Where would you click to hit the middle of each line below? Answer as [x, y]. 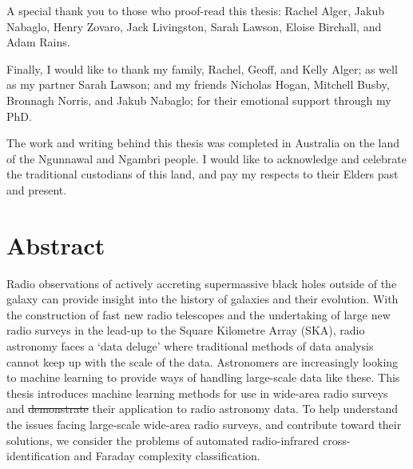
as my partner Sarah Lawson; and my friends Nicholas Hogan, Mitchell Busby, [198, 84]
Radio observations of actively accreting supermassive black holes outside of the [202, 283]
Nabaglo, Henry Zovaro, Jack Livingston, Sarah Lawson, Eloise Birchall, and [194, 26]
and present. [37, 189]
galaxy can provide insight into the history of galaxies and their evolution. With [203, 299]
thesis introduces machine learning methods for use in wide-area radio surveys [197, 393]
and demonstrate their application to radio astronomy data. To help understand [203, 409]
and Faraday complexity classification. [167, 456]
